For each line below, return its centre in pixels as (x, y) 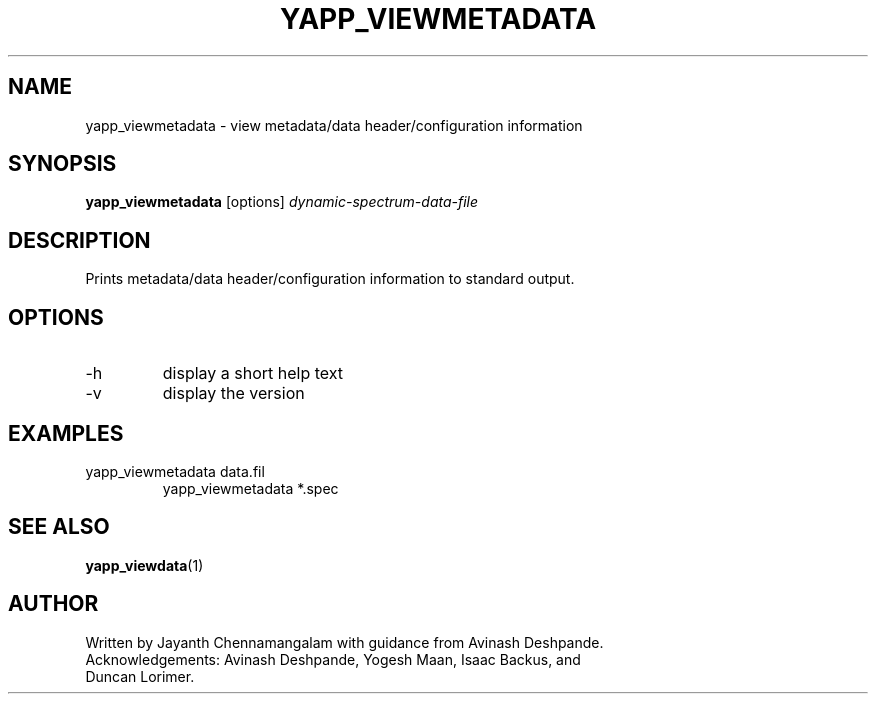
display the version (233, 393)
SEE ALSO (59, 527)
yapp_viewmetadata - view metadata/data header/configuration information (334, 125)
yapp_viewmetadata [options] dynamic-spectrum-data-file (282, 202)
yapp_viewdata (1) (144, 565)
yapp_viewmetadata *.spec (250, 488)
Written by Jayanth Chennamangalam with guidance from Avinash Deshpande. (344, 642)
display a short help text (253, 373)
